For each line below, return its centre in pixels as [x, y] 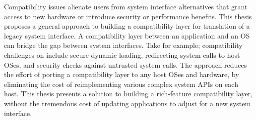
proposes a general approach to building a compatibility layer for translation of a [127, 26]
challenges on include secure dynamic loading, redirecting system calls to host [122, 55]
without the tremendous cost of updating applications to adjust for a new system [128, 103]
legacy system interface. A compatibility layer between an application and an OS [127, 35]
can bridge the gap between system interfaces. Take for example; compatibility [123, 45]
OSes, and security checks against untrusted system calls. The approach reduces [126, 64]
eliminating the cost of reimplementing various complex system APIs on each [121, 84]
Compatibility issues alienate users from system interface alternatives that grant [126, 6]
